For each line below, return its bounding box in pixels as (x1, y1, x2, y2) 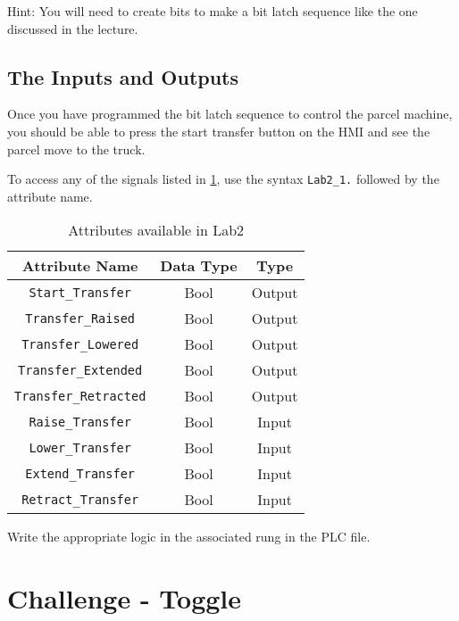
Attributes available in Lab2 (68, 219, 245, 241)
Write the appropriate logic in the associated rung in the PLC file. (7, 527, 371, 546)
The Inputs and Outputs (7, 62, 239, 90)
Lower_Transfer (29, 440, 131, 455)
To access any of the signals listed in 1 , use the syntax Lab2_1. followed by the (7, 170, 439, 188)
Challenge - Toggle (7, 580, 242, 617)
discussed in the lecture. (7, 19, 138, 37)
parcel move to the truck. (7, 139, 146, 158)
